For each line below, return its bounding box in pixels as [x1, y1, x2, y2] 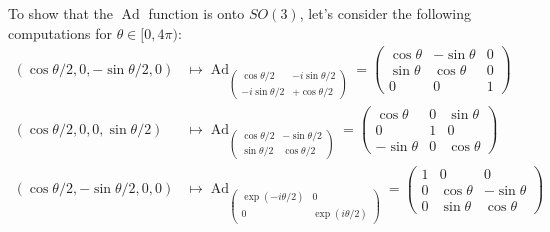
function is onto [148, 3, 245, 23]
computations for [8, 22, 112, 43]
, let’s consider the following [299, 3, 471, 23]
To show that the [8, 3, 114, 23]
